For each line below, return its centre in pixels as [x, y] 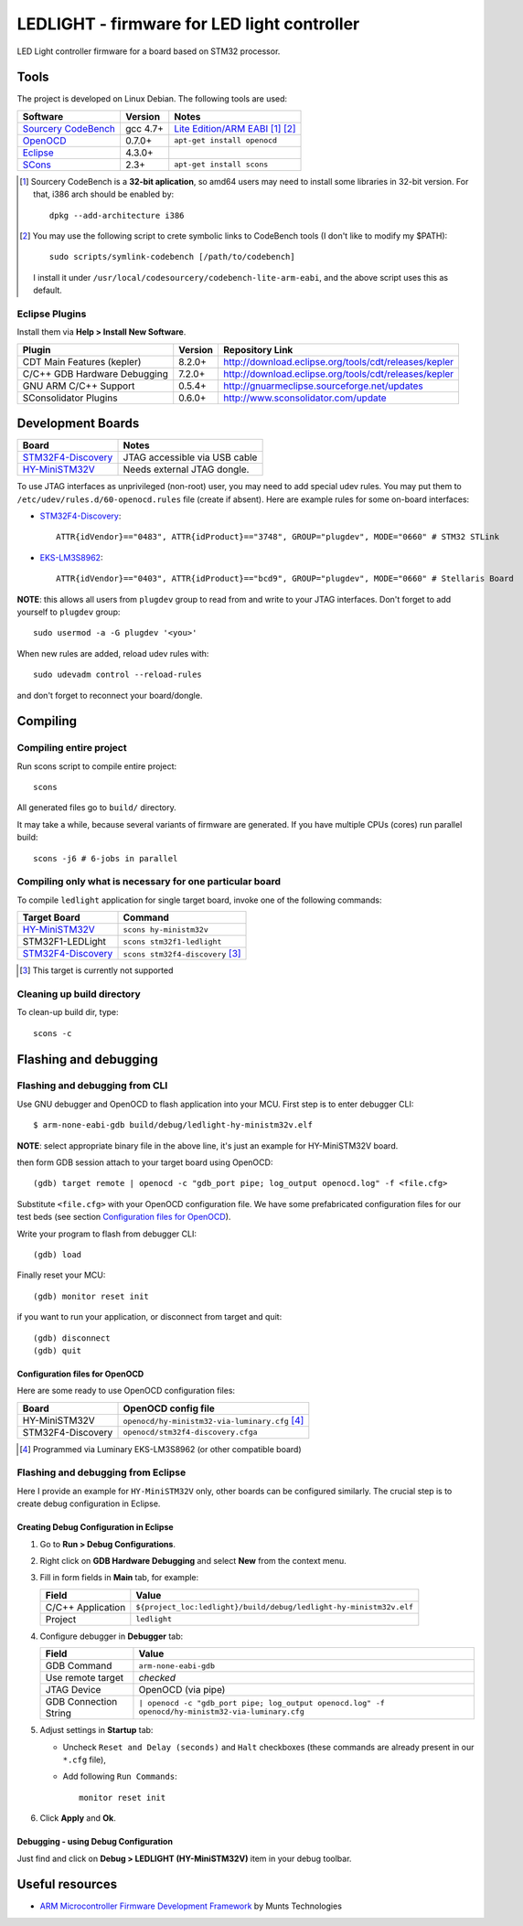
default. [48, 290]
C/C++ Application [85, 1607]
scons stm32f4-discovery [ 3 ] [182, 954]
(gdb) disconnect [72, 1338]
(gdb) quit [58, 1350]
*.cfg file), [85, 1760]
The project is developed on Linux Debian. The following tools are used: [152, 99]
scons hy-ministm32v [166, 930]
